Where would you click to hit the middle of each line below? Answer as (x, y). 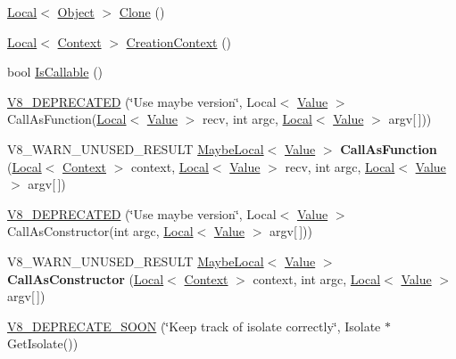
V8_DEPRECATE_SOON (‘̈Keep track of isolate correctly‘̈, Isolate (194, 326)
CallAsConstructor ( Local (86, 278)
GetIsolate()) (43, 343)
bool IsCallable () (55, 72)
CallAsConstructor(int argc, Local (100, 231)
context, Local (170, 166)
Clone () (142, 12)
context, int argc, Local (317, 278)
